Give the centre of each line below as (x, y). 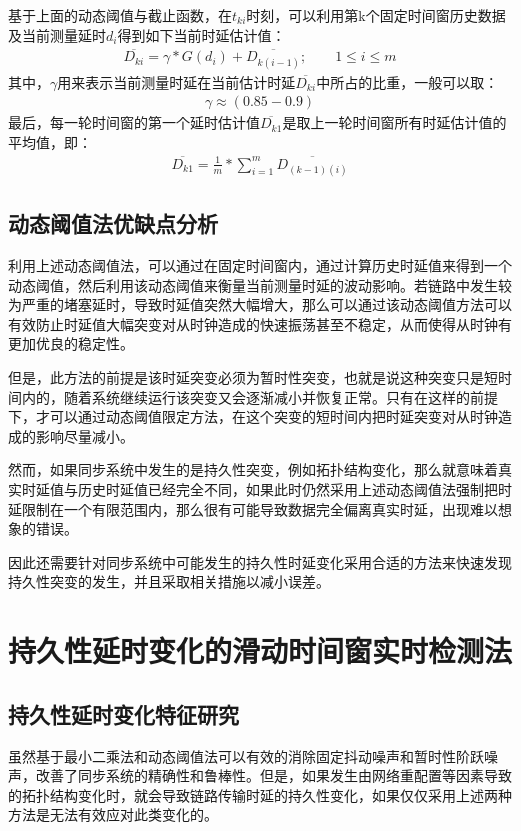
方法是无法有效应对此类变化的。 (113, 814)
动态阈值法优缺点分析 (113, 223)
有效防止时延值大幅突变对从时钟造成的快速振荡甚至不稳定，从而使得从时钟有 (260, 323)
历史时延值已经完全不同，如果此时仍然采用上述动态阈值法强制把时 (294, 489)
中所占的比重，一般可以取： (407, 81)
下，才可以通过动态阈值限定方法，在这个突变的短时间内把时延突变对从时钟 (253, 416)
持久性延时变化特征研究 (123, 713)
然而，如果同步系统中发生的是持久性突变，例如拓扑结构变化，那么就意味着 (253, 469)
